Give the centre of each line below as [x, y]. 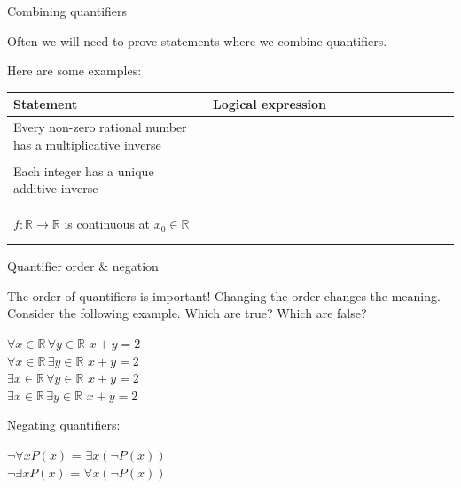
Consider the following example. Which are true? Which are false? [187, 313]
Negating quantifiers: [64, 425]
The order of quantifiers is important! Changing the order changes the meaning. [224, 295]
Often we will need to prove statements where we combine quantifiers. [197, 40]
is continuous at [107, 224]
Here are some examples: [74, 70]
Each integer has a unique [84, 170]
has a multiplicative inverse [87, 144]
